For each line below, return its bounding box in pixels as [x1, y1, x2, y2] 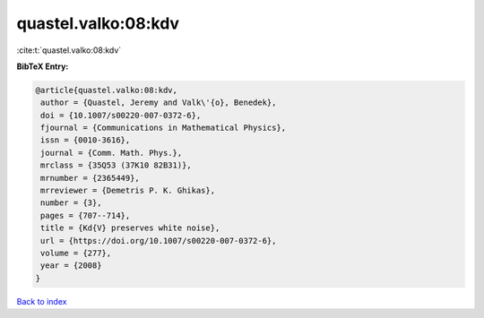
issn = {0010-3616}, [40, 135, 131, 145]
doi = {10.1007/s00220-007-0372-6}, [40, 110, 202, 120]
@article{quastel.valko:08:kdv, [35, 85, 178, 95]
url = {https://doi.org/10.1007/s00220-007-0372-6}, [40, 236, 277, 245]
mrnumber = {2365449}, [40, 173, 141, 183]
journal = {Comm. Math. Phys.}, [40, 148, 183, 158]
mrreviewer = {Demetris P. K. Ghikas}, [40, 185, 215, 196]
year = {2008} [40, 261, 102, 271]
